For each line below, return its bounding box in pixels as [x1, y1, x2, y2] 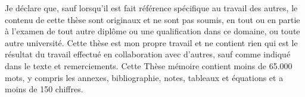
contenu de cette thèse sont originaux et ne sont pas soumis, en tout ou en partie [5, 13, 300, 25]
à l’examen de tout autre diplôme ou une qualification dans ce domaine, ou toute [5, 25, 300, 37]
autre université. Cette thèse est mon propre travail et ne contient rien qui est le [5, 36, 298, 48]
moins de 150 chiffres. [5, 83, 83, 95]
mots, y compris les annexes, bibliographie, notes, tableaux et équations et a [5, 71, 284, 83]
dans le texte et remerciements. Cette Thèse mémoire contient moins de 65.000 [5, 59, 292, 72]
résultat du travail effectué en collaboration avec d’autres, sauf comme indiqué [5, 48, 291, 60]
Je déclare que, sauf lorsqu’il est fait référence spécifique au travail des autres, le [5, 2, 298, 14]
